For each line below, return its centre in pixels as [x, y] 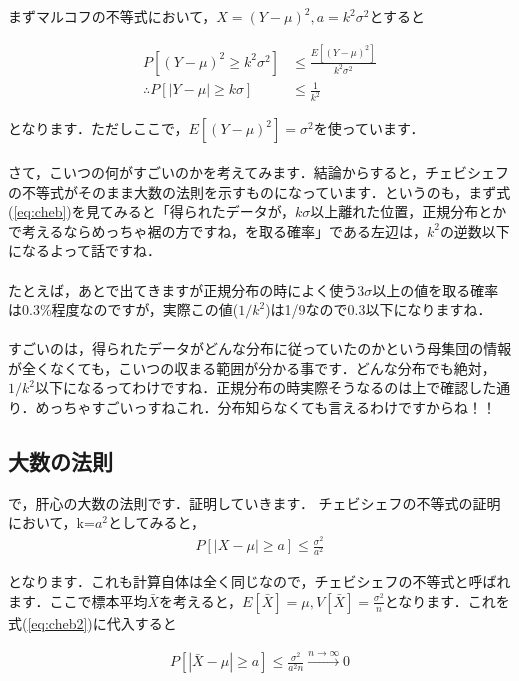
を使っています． [369, 128]
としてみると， [156, 522]
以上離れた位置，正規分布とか [408, 211]
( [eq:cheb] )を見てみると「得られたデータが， [151, 211]
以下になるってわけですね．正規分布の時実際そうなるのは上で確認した [265, 387]
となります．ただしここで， [98, 128]
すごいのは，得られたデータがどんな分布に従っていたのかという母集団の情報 [260, 348]
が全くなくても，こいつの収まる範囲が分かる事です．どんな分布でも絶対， [252, 367]
